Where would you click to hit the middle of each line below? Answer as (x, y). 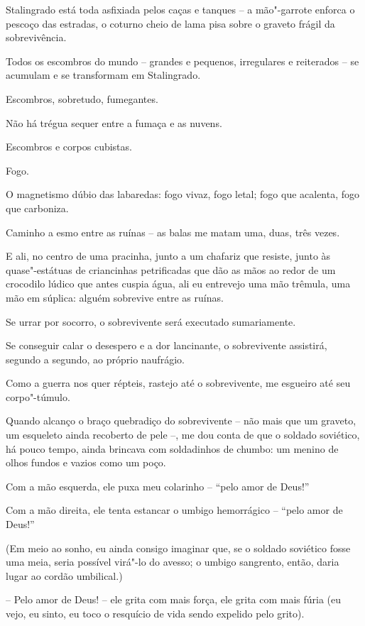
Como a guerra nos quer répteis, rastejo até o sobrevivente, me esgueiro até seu (178, 383)
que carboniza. (37, 208)
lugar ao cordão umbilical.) (64, 575)
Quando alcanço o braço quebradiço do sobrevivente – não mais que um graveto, (181, 421)
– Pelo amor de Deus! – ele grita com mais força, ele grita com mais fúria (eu (174, 599)
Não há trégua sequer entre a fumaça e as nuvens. (114, 122)
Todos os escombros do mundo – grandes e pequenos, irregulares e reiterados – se (182, 61)
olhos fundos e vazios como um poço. (86, 462)
